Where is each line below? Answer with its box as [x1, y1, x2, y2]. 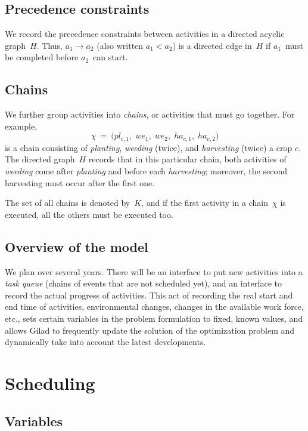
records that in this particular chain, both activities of [88, 153, 287, 165]
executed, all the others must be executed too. [5, 208, 173, 220]
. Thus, [36, 39, 63, 51]
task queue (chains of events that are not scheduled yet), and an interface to [5, 277, 282, 290]
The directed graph [5, 153, 75, 165]
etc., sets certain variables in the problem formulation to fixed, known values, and [5, 312, 303, 324]
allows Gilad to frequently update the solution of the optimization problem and [5, 324, 295, 336]
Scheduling [5, 370, 95, 395]
